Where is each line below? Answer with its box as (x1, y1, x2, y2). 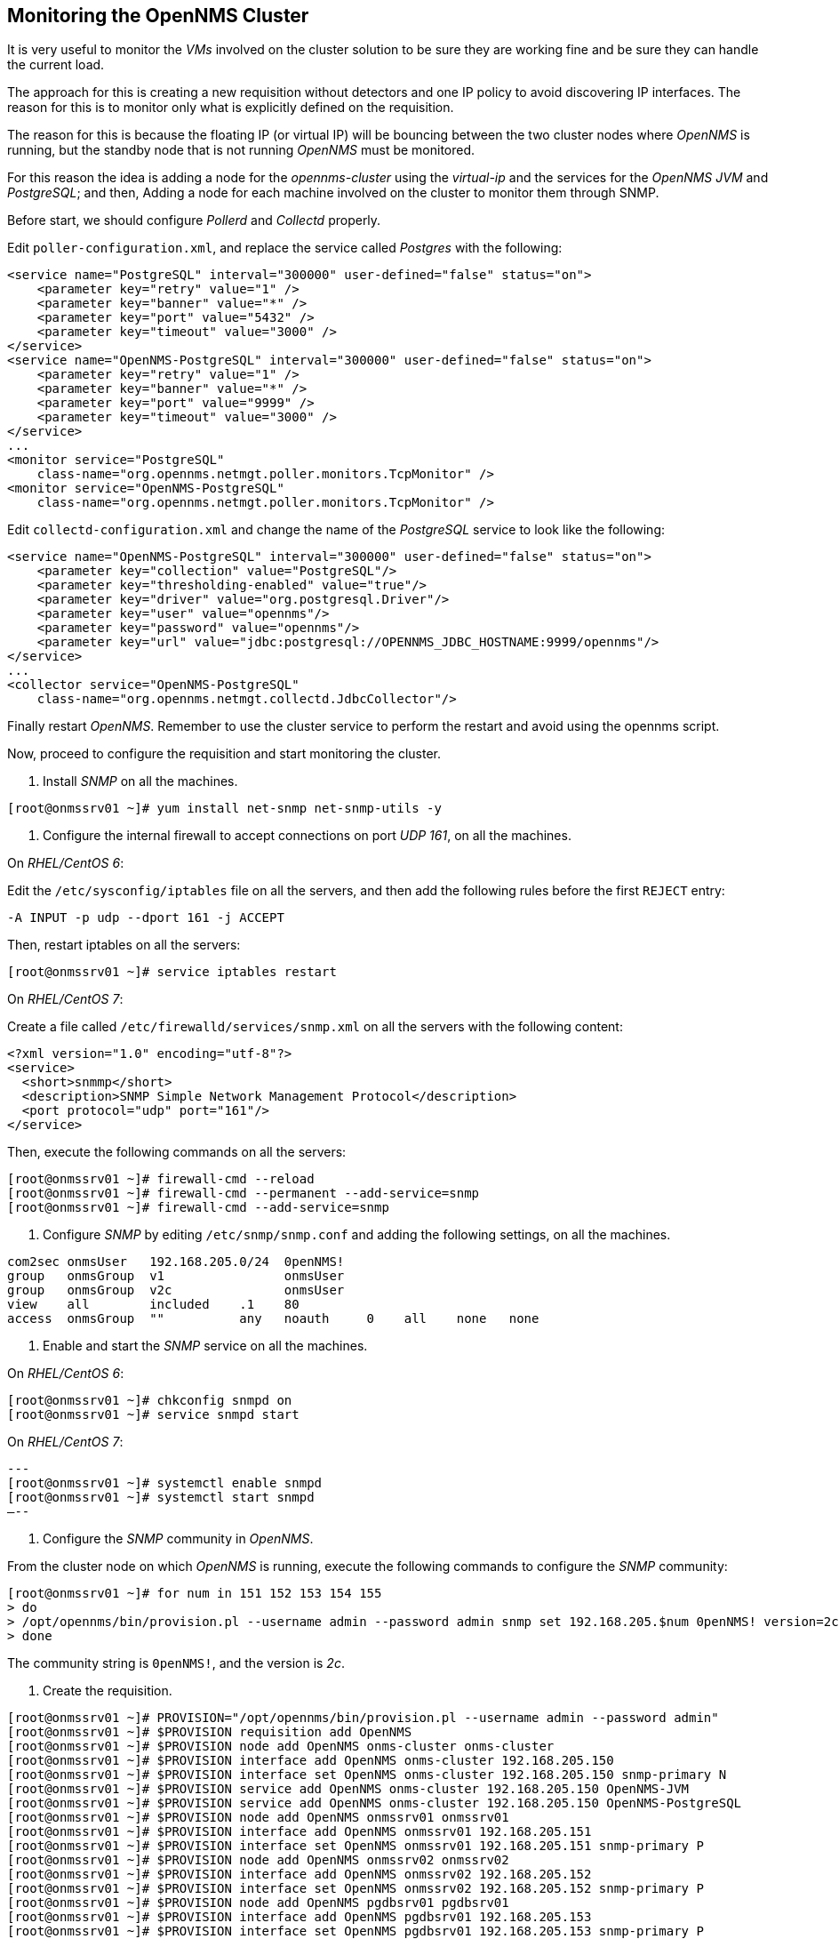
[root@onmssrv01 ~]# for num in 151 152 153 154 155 (7, 1586, 382, 1601)
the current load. (7, 57, 105, 73)
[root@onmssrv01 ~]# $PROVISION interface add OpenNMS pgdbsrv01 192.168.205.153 (7, 1910, 592, 1925)
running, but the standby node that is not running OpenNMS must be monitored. (7, 142, 475, 158)
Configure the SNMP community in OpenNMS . (43, 1531, 314, 1547)
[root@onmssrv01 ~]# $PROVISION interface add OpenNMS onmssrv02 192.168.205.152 (7, 1867, 592, 1882)
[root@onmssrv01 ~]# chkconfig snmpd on (7, 1393, 292, 1408)
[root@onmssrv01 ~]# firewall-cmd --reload (7, 1172, 315, 1187)
